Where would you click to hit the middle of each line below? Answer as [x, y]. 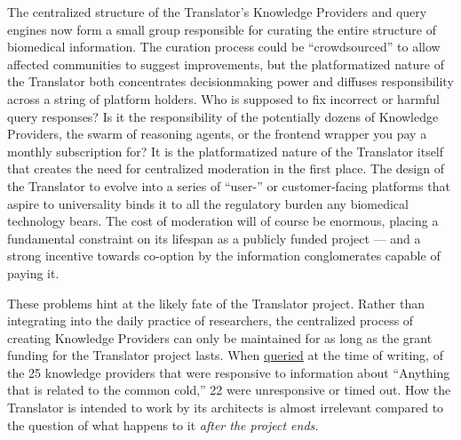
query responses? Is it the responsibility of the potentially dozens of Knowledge [223, 116]
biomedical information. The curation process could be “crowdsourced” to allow [224, 47]
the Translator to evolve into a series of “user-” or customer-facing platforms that [229, 185]
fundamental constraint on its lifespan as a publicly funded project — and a [214, 238]
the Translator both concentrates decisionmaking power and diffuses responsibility [230, 81]
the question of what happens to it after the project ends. [163, 424]
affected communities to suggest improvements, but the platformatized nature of [226, 64]
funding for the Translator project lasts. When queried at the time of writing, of [225, 355]
